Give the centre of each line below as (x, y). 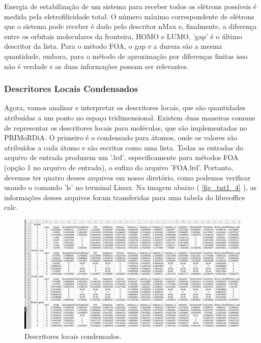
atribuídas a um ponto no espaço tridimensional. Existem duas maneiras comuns (130, 117)
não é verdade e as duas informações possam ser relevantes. (96, 66)
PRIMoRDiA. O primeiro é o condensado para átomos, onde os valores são (121, 137)
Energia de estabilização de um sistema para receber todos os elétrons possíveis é (130, 6)
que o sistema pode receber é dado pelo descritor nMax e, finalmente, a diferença (130, 26)
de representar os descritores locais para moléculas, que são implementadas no (126, 127)
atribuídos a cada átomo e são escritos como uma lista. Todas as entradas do (124, 147)
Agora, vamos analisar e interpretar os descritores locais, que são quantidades (125, 107)
